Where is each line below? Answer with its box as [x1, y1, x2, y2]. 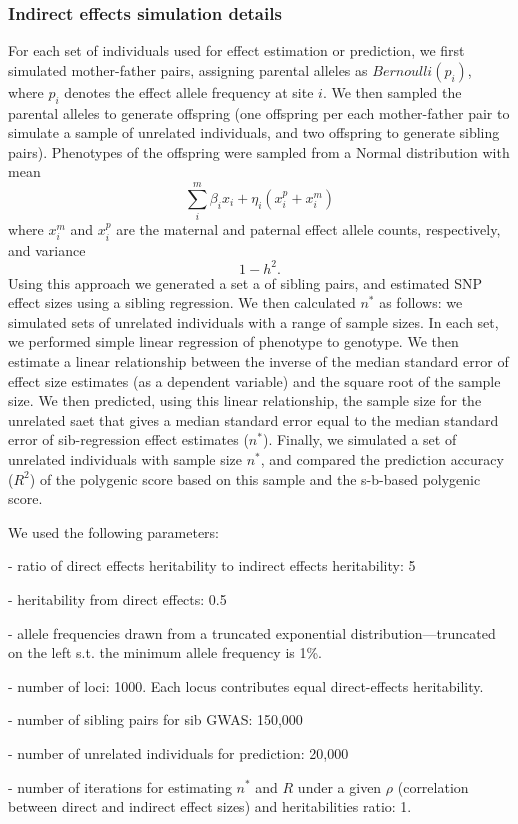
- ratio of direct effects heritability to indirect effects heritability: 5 [8, 555, 416, 576]
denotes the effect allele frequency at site [64, 81, 314, 102]
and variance [8, 239, 86, 260]
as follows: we [379, 292, 463, 313]
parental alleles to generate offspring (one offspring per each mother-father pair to [8, 102, 510, 123]
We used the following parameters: [8, 521, 220, 542]
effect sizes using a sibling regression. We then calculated [8, 292, 356, 313]
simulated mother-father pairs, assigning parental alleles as [8, 59, 368, 80]
